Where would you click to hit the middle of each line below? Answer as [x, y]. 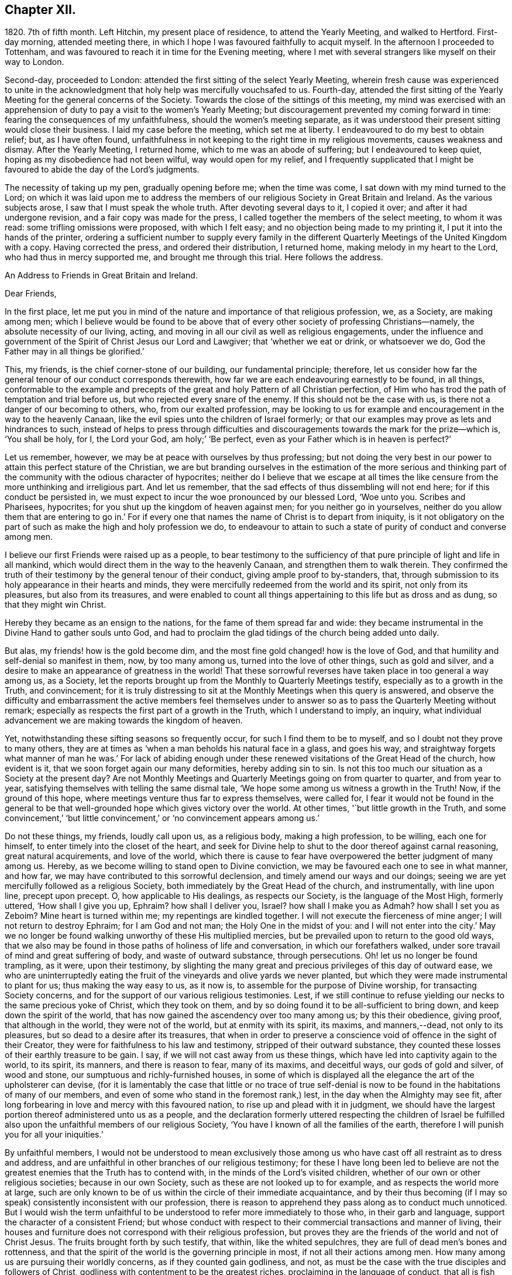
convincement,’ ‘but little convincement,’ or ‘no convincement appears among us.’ [162, 818]
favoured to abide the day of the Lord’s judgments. [102, 170]
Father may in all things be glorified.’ [75, 352]
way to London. [35, 62]
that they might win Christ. [56, 605]
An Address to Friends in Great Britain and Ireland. [101, 275]
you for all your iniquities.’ [54, 1135]
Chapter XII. [40, 10]
